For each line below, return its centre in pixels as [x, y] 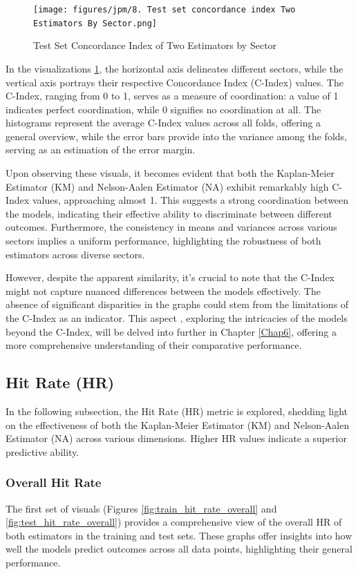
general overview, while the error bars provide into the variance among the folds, [176, 136]
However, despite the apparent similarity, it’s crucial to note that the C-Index [170, 277]
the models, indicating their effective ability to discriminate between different [169, 213]
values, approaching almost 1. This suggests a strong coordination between [190, 200]
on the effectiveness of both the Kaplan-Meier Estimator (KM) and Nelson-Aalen [178, 424]
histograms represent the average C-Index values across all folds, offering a [163, 123]
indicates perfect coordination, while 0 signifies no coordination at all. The [163, 109]
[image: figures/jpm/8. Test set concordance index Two [164, 10]
